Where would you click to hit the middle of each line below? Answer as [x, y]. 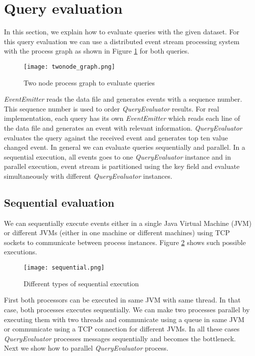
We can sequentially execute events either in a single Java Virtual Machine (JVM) [128, 223]
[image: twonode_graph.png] [70, 67]
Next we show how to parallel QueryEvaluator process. [86, 348]
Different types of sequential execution [81, 283]
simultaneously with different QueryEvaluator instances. [88, 176]
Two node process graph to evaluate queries [89, 82]
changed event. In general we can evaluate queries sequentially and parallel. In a [125, 147]
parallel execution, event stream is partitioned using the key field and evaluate [122, 166]
